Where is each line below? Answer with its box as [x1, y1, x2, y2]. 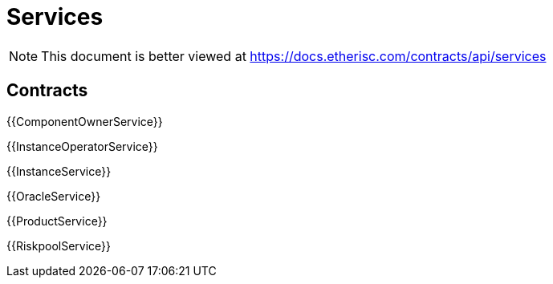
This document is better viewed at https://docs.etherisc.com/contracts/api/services [41, 47, 547, 64]
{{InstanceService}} [6, 164, 112, 178]
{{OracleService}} [6, 189, 101, 203]
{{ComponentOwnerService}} [6, 114, 163, 128]
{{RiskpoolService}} [6, 238, 111, 253]
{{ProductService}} [6, 213, 108, 228]
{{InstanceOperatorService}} [6, 139, 158, 153]
